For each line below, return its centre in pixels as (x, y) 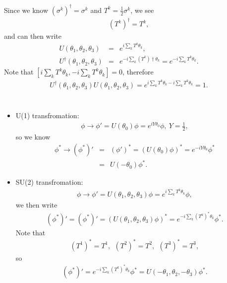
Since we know (26, 10)
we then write (36, 204)
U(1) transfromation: (47, 115)
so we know (33, 137)
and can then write (33, 36)
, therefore (138, 72)
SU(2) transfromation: (49, 182)
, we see (142, 10)
